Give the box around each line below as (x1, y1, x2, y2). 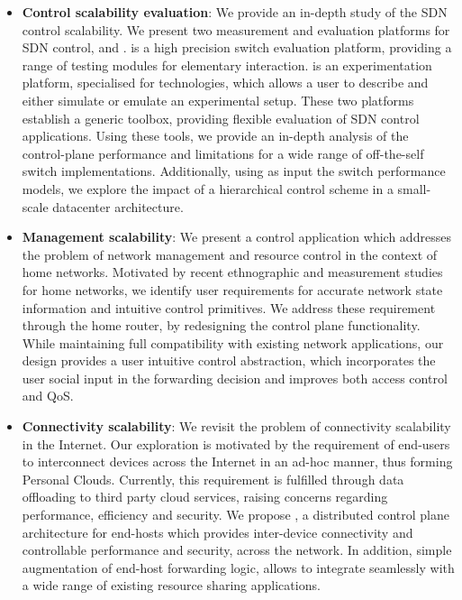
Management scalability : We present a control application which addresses (22, 227, 451, 246)
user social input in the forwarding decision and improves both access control (22, 368, 448, 387)
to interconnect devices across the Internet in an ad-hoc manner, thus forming (22, 452, 453, 471)
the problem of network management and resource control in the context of (22, 245, 438, 263)
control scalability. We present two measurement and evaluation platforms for (22, 20, 450, 39)
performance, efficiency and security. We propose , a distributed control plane (22, 505, 449, 524)
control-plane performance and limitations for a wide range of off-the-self (22, 143, 424, 162)
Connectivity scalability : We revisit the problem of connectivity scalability (22, 417, 451, 436)
